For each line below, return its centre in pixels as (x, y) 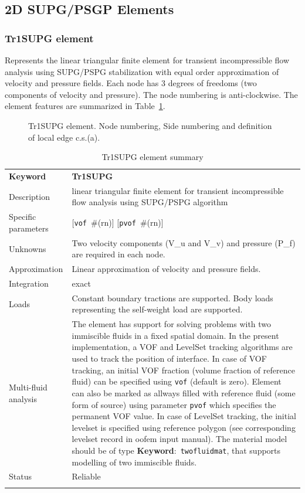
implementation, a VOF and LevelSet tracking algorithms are (182, 347)
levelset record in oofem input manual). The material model (179, 439)
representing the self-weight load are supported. (157, 309)
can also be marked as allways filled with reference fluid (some (184, 392)
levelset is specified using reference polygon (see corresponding (184, 427)
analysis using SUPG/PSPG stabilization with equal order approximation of (142, 71)
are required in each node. (118, 254)
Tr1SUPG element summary (152, 157)
